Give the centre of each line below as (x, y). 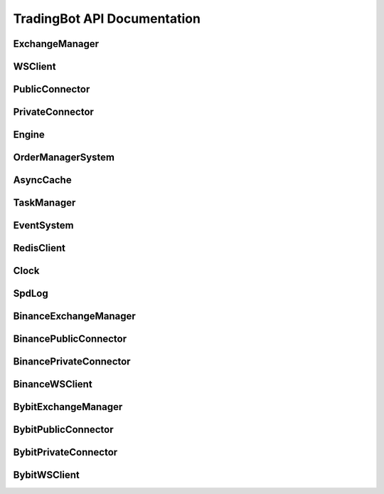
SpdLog (31, 294)
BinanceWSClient (53, 384)
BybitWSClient (46, 475)
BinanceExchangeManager (75, 316)
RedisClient (39, 248)
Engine (29, 135)
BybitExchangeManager (68, 407)
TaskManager (44, 203)
